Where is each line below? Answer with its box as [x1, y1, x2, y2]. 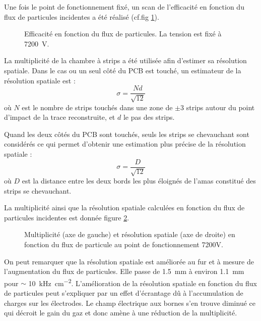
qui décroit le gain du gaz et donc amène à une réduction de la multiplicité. [4, 307, 237, 318]
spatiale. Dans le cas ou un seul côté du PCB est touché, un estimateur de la [4, 65, 241, 75]
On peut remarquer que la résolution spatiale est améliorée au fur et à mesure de [4, 256, 254, 266]
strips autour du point [186, 102, 255, 112]
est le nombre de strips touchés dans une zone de [22, 102, 173, 112]
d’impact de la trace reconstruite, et [4, 112, 115, 122]
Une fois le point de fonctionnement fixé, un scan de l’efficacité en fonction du [4, 2, 244, 12]
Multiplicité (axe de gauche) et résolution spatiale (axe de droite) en [24, 229, 235, 240]
